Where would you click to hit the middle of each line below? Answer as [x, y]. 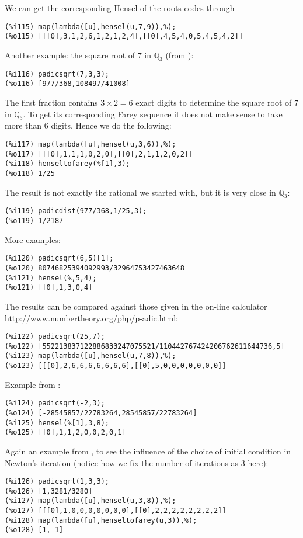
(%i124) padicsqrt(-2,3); [55, 403]
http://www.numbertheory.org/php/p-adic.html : [91, 317]
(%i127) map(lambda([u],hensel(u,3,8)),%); [90, 501]
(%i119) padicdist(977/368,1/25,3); [76, 211]
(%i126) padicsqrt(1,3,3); [57, 482]
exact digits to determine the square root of [214, 103]
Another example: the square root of [70, 55]
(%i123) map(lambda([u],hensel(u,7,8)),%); [90, 356]
